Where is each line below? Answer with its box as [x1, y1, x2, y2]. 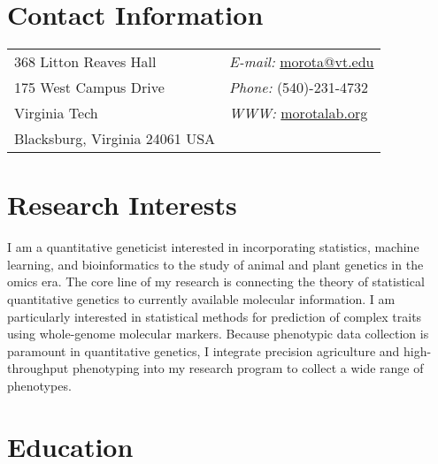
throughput [7, 359, 69, 377]
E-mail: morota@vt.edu [229, 51, 374, 72]
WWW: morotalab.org [229, 103, 368, 124]
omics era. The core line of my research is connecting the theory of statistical [7, 272, 425, 291]
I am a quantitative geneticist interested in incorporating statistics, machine [7, 238, 419, 256]
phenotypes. [7, 377, 72, 394]
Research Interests [7, 186, 237, 223]
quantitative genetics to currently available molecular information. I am [7, 290, 396, 308]
